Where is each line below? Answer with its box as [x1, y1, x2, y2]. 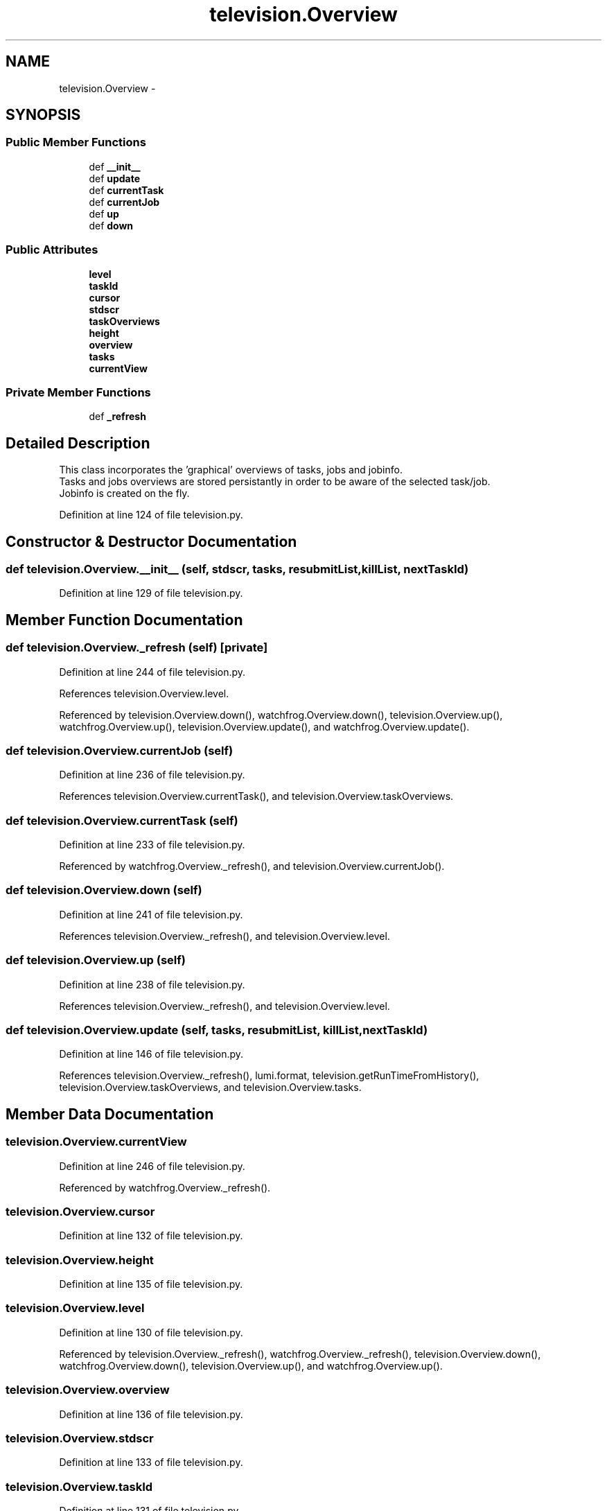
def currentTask [89, 184, 164, 196]
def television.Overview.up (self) [6, 953, 186, 968]
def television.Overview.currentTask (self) [6, 813, 238, 828]
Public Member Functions [6, 135, 146, 150]
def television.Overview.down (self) [6, 883, 202, 898]
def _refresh [89, 410, 146, 423]
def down [89, 219, 134, 232]
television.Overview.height [6, 1252, 154, 1267]
